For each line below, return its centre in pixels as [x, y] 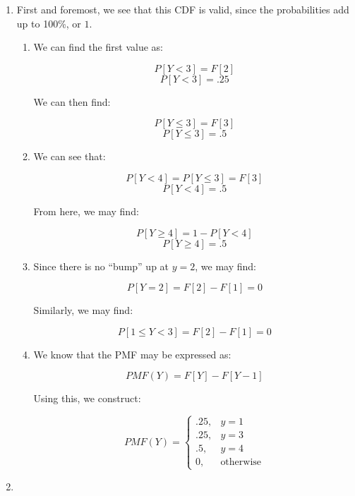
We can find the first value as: [98, 47]
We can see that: [70, 156]
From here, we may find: [86, 211]
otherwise [241, 462]
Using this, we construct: [87, 398]
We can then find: [72, 101]
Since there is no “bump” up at [101, 266]
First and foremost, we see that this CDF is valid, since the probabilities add [183, 9]
